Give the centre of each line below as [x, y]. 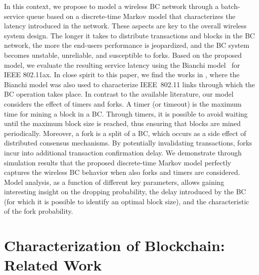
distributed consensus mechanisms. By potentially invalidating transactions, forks [128, 143]
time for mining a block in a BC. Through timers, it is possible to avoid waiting [126, 113]
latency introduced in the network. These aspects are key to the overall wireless [126, 26]
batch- [230, 6]
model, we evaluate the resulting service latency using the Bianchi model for [122, 65]
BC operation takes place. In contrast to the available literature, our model [119, 94]
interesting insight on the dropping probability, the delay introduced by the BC [125, 192]
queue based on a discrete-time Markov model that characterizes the [131, 16]
